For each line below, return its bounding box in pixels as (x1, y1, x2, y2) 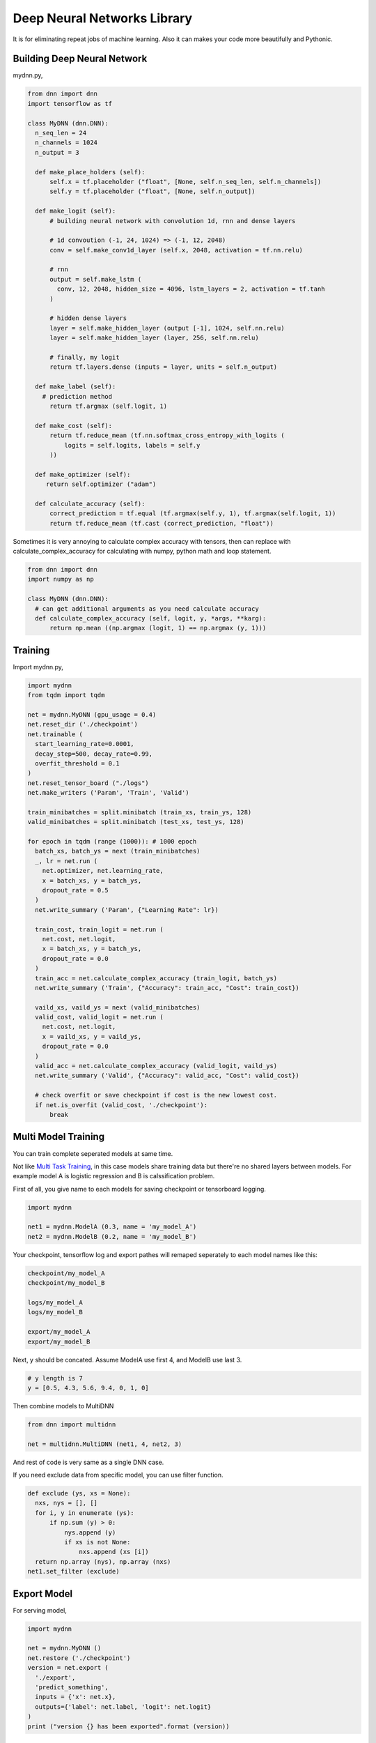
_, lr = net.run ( (35, 857, 97, 865)
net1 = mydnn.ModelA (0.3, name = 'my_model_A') (27, 1223, 197, 1231)
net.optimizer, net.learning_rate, (42, 867, 164, 875)
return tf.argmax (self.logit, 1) (49, 402, 167, 410)
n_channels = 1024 (35, 139, 97, 146)
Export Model (13, 1588, 73, 1599)
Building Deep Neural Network (13, 53, 148, 65)
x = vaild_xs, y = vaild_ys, (42, 1033, 142, 1040)
